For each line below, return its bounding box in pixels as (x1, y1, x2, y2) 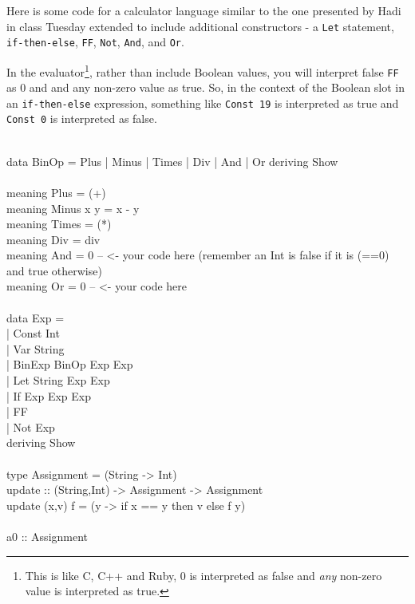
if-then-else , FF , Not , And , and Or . (6, 34, 184, 50)
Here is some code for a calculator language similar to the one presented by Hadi (6, 2, 401, 18)
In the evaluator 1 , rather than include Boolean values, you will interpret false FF (6, 61, 399, 80)
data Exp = (6, 309, 65, 326)
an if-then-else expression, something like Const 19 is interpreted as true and (6, 94, 399, 111)
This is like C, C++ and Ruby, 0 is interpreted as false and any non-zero (25, 566, 382, 583)
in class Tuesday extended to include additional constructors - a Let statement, (6, 18, 394, 34)
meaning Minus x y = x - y (6, 199, 140, 216)
